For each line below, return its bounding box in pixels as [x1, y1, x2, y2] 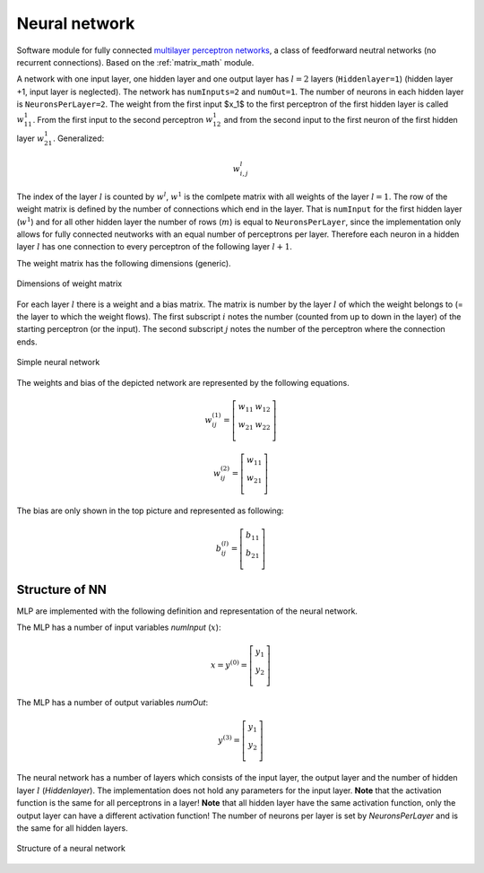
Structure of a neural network [16, 843, 125, 854]
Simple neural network [16, 357, 100, 368]
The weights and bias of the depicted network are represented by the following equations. [16, 377, 350, 388]
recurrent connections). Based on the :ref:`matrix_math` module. [16, 57, 255, 67]
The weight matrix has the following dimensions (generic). [16, 258, 232, 268]
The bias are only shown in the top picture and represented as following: [16, 505, 284, 516]
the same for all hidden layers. [16, 822, 129, 834]
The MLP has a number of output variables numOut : [16, 697, 209, 708]
